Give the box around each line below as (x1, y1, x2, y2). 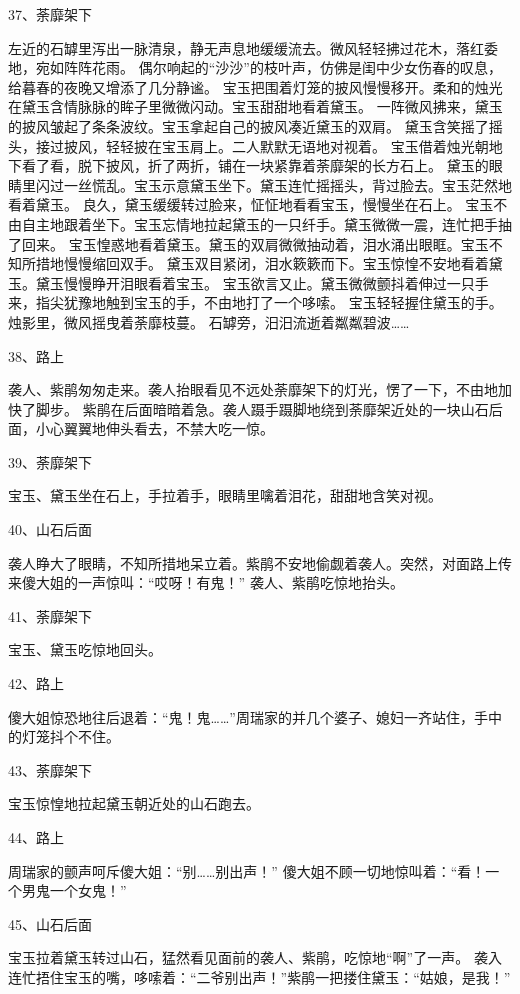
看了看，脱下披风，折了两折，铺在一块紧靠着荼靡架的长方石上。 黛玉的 (21, 155, 489, 176)
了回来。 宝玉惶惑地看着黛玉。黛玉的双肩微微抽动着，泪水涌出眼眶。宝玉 (8, 233, 489, 254)
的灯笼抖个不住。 (8, 726, 120, 747)
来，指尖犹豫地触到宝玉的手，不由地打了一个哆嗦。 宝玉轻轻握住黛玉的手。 (8, 292, 503, 313)
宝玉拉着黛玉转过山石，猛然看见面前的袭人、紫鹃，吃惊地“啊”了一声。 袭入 (8, 947, 502, 968)
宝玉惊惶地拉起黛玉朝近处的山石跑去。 (8, 793, 260, 814)
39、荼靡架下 (8, 451, 92, 472)
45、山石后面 (8, 913, 92, 934)
